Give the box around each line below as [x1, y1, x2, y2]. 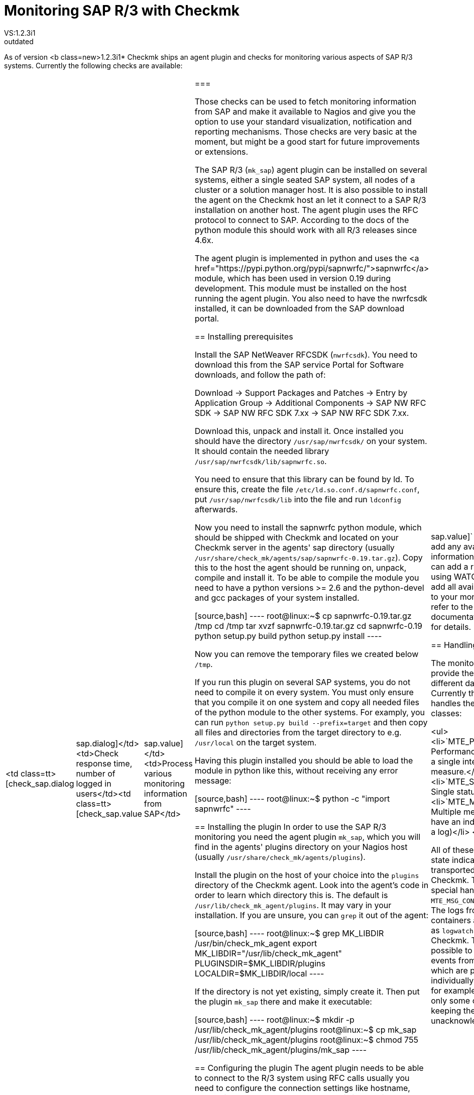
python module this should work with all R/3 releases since [194, 225, 417, 235]
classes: [431, 708, 462, 718]
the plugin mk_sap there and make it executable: [194, 996, 372, 1007]
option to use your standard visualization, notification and [194, 116, 412, 127]
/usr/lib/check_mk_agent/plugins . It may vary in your [194, 900, 392, 910]
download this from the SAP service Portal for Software [194, 359, 404, 370]
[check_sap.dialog [6, 778, 74, 789]
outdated [4, 37, 34, 46]
